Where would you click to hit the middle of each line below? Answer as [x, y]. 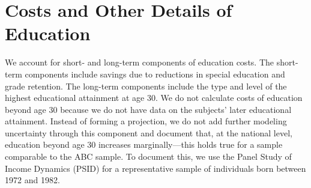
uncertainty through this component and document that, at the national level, [149, 132]
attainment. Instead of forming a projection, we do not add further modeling [146, 121]
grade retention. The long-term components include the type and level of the [146, 86]
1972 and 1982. [32, 180]
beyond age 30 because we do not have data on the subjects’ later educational [148, 109]
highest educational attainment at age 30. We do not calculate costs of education [154, 98]
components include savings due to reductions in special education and [155, 74]
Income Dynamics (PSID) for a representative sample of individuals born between [155, 168]
